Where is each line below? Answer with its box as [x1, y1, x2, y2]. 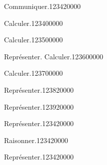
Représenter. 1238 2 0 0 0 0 [4, 84, 74, 95]
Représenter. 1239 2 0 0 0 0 [4, 101, 74, 112]
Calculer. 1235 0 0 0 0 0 [4, 34, 63, 45]
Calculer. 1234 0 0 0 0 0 [4, 17, 63, 28]
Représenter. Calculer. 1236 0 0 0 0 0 [4, 51, 103, 61]
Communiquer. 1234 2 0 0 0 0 [4, 1, 81, 11]
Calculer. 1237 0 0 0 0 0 [4, 68, 63, 78]
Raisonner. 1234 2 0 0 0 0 [4, 135, 68, 145]
